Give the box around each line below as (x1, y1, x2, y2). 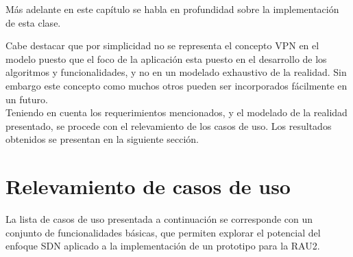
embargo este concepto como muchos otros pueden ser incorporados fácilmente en (5, 78, 348, 92)
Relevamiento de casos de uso (5, 172, 291, 200)
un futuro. (5, 92, 48, 106)
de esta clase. (5, 15, 61, 29)
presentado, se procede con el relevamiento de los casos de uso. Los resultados (5, 118, 332, 133)
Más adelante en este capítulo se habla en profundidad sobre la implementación (5, 2, 339, 16)
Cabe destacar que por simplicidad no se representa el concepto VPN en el (5, 38, 319, 53)
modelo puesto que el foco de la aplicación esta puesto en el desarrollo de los (5, 51, 327, 66)
